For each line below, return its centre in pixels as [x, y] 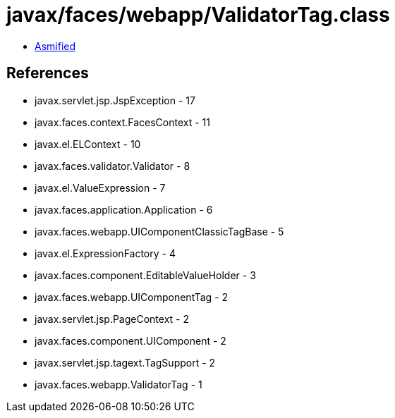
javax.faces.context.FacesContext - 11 [122, 122]
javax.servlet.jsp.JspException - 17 [115, 100]
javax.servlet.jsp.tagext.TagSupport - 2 [125, 362]
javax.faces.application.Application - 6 [124, 209]
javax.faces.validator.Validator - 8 [113, 166]
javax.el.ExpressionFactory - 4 [105, 253]
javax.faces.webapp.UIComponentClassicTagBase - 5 [159, 231]
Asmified [55, 46]
